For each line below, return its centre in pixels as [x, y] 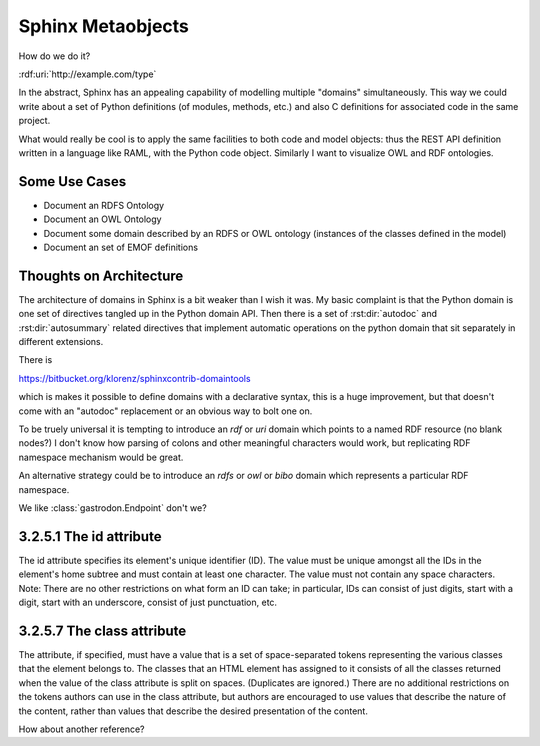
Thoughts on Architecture [101, 275]
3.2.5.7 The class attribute [102, 630]
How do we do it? [54, 56]
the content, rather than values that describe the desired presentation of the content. [193, 711]
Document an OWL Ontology [102, 219]
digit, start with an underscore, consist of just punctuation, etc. [148, 602]
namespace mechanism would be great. [101, 457]
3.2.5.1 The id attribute [90, 536]
